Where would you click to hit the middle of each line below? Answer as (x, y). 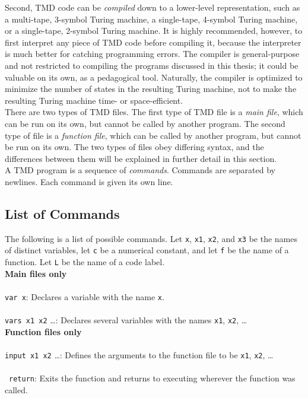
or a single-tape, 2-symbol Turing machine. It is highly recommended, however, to (154, 31)
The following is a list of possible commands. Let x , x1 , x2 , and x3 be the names (151, 238)
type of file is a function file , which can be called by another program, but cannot (153, 135)
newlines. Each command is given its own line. (89, 181)
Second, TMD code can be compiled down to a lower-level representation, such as (153, 7)
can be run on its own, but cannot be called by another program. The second (145, 123)
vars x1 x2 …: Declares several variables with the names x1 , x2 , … (126, 320)
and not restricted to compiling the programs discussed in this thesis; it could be (152, 65)
